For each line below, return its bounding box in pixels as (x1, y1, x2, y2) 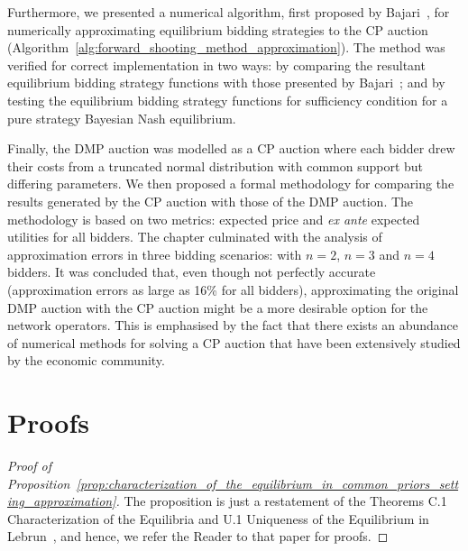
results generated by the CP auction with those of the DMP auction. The (7, 191, 414, 210)
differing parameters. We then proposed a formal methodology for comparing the (7, 174, 454, 193)
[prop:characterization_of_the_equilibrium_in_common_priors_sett (76, 473, 459, 492)
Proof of (7, 456, 52, 474)
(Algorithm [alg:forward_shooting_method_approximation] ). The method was (7, 38, 445, 57)
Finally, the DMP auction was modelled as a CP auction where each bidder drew (7, 139, 455, 158)
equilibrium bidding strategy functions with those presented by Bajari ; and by (7, 73, 445, 92)
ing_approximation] (7, 491, 116, 510)
